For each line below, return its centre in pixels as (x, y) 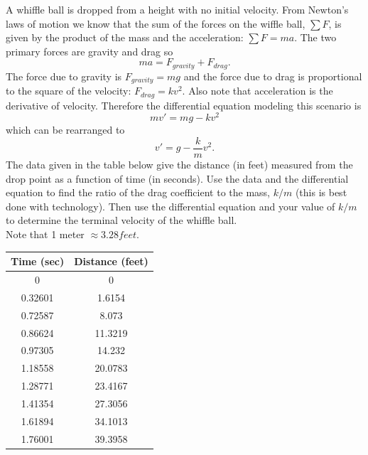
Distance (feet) (111, 261)
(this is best (321, 192)
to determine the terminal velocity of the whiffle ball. (121, 220)
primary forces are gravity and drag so (90, 51)
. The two (315, 37)
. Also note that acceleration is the (258, 91)
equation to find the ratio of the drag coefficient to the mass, (138, 192)
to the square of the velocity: (69, 91)
